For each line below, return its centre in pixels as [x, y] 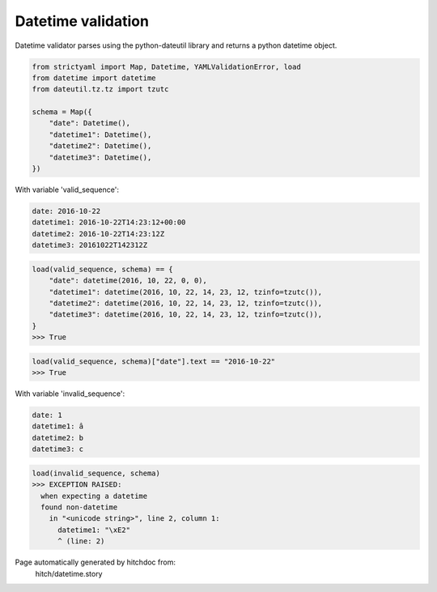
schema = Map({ [62, 112]
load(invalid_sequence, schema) [96, 473]
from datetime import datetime [94, 78]
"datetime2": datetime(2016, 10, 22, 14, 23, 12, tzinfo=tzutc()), [186, 303]
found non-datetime [79, 507]
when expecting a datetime [94, 496]
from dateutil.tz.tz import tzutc [100, 89]
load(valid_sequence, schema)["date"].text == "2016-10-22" [154, 361]
